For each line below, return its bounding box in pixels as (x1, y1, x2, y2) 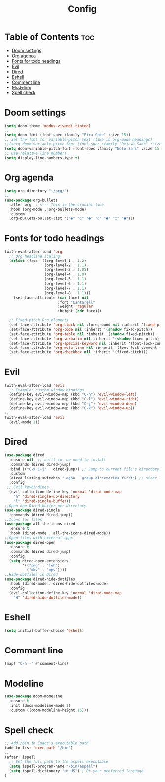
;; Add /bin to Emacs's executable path (4, 740, 89, 746)
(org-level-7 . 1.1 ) (44, 286, 87, 291)
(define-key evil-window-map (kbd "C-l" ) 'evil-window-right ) (9, 396, 139, 401)
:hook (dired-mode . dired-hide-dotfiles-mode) (9, 581, 109, 586)
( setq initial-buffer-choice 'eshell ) (4, 628, 84, 633)
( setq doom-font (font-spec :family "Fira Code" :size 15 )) (4, 132, 131, 137)
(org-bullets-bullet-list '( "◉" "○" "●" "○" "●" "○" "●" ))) (9, 216, 135, 221)
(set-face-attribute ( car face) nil (13, 295, 89, 300)
